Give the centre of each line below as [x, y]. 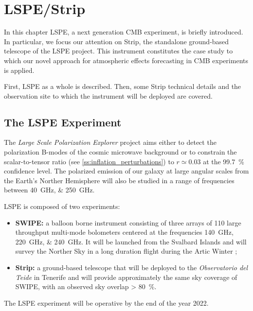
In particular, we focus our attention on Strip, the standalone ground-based [117, 41]
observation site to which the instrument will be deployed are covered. [108, 95]
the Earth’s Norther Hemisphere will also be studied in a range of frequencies [119, 180]
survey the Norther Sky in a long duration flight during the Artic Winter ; [126, 251]
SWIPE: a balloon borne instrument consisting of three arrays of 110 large [128, 222]
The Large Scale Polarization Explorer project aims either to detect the [110, 142]
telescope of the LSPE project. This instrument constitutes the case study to [118, 51]
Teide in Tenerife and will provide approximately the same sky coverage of [126, 277]
